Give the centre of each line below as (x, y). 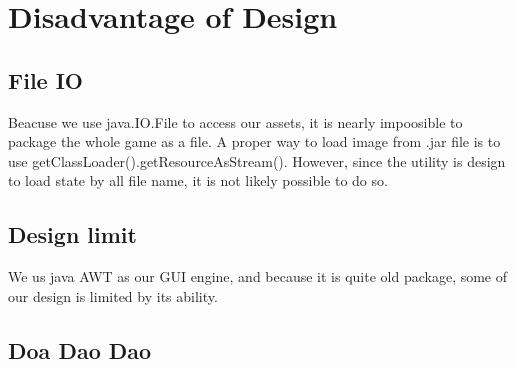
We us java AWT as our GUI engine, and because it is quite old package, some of (258, 276)
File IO (46, 79)
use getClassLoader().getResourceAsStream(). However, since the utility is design (257, 160)
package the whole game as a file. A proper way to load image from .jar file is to (254, 141)
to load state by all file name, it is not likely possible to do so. (198, 180)
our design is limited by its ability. (113, 295)
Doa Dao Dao (80, 349)
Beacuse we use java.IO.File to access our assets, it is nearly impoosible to (235, 121)
